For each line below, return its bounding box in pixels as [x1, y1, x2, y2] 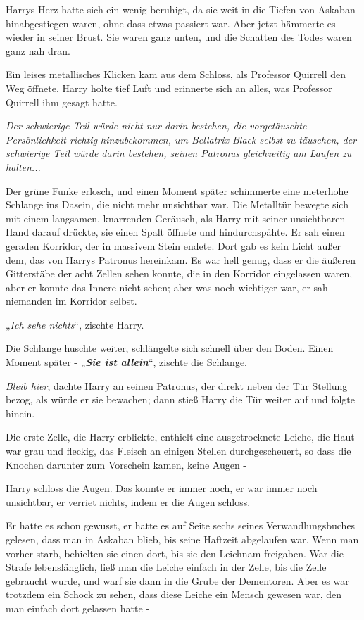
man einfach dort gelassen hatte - [6, 600, 149, 615]
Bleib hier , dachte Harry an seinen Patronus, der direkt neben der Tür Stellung [6, 378, 348, 393]
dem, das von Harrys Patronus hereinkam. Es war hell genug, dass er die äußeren [6, 252, 356, 267]
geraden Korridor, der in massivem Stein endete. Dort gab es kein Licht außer [6, 238, 341, 253]
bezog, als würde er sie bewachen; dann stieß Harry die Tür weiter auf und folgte [6, 392, 355, 407]
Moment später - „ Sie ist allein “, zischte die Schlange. [6, 355, 247, 369]
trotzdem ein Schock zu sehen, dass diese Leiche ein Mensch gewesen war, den [6, 587, 342, 602]
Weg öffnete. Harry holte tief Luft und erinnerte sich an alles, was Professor [6, 80, 332, 95]
